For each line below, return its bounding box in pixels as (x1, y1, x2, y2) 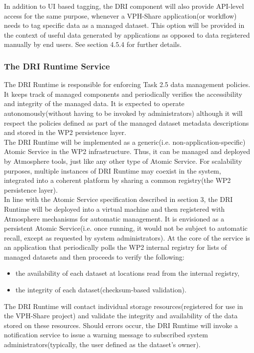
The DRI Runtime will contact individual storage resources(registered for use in (4, 301, 243, 311)
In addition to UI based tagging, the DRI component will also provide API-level (4, 1, 244, 11)
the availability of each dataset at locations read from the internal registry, (15, 268, 240, 278)
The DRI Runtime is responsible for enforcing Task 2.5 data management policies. (4, 79, 251, 89)
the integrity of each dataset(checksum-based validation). (15, 285, 186, 295)
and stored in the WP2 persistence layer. (4, 127, 126, 137)
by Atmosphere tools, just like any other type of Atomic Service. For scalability (4, 155, 242, 166)
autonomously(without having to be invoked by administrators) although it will (4, 108, 243, 118)
